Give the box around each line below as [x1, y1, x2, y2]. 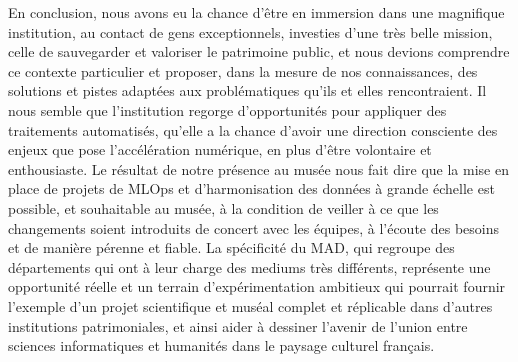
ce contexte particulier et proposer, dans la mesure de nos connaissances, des [8, 60, 478, 81]
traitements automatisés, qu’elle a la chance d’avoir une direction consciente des [8, 119, 498, 140]
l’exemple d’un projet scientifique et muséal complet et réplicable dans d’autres [8, 295, 493, 316]
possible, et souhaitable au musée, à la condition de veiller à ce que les [8, 197, 439, 218]
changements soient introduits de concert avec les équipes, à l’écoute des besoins [8, 217, 500, 238]
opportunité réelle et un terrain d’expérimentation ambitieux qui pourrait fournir [8, 276, 506, 297]
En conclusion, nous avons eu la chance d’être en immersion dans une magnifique [8, 2, 505, 22]
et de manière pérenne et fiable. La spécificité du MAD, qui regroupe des [8, 237, 455, 258]
